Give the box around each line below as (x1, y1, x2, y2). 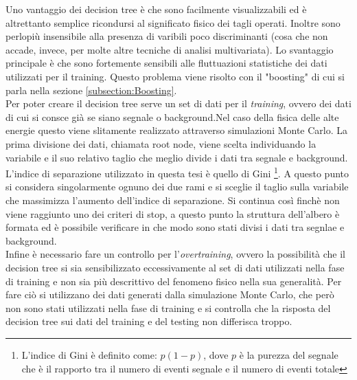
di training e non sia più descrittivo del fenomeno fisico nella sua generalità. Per (5, 273, 342, 288)
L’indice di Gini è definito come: (21, 347, 157, 361)
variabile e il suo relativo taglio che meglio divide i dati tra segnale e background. (5, 150, 348, 164)
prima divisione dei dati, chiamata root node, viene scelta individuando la (5, 136, 316, 150)
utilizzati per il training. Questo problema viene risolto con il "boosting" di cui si (5, 69, 345, 83)
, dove (203, 347, 229, 361)
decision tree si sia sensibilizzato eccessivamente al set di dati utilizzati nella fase (5, 260, 345, 274)
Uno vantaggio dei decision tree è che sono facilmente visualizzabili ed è (5, 2, 307, 16)
